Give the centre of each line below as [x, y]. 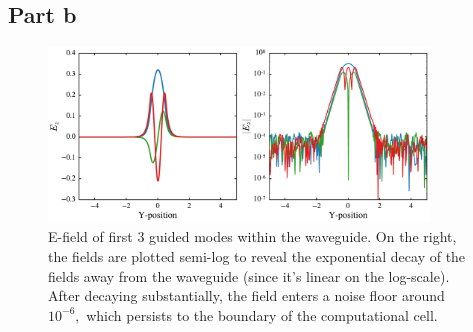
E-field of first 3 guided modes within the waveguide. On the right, [252, 236]
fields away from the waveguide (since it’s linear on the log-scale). [249, 275]
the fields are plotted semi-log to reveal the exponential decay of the [257, 255]
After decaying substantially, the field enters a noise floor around [246, 295]
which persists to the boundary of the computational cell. [262, 314]
